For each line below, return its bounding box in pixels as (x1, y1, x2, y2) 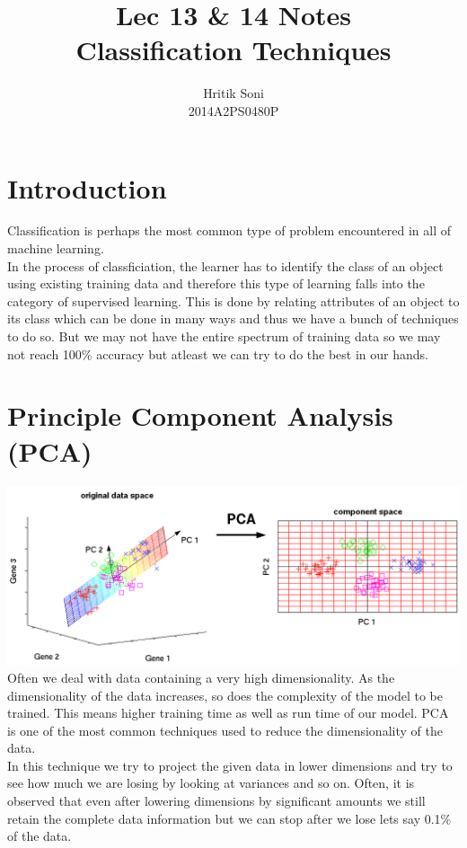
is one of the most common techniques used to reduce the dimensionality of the (7, 720, 443, 739)
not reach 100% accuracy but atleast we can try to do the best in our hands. (7, 344, 428, 363)
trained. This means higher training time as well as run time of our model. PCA (7, 703, 449, 722)
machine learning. (7, 239, 104, 258)
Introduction (7, 169, 167, 206)
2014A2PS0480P (188, 101, 279, 119)
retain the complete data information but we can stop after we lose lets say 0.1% (7, 808, 452, 827)
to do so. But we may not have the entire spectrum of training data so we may (7, 327, 441, 345)
